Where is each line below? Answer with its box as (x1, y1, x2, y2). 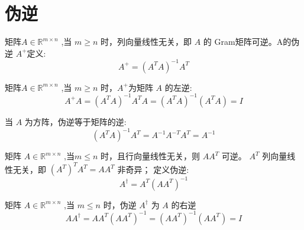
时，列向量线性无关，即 (101, 35, 192, 48)
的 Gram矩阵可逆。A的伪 (203, 35, 300, 48)
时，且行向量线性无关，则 (101, 150, 200, 162)
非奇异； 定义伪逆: (117, 163, 189, 175)
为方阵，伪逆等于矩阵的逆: (24, 115, 127, 127)
